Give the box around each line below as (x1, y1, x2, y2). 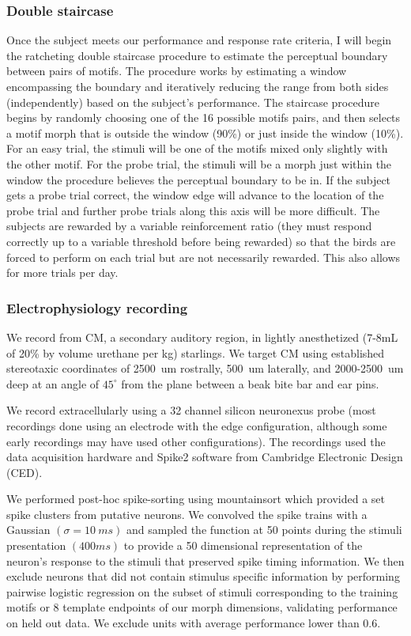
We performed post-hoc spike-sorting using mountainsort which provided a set (6, 490, 386, 507)
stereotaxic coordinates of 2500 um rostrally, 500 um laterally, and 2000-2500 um (6, 360, 404, 377)
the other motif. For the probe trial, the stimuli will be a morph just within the (6, 155, 392, 172)
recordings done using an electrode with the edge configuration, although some (6, 417, 387, 433)
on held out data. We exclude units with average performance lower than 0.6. (6, 615, 381, 631)
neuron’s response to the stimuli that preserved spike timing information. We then (6, 552, 405, 569)
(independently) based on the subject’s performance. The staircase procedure (6, 93, 379, 110)
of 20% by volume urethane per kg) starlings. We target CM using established (6, 344, 385, 361)
